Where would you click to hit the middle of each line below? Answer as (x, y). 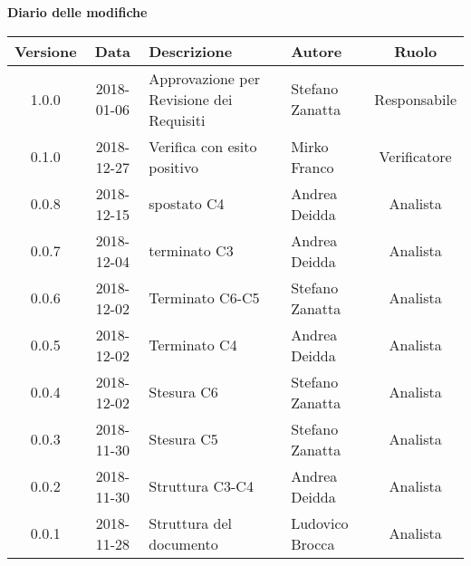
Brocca (313, 543)
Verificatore (415, 157)
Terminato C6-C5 (204, 298)
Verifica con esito (203, 146)
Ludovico (320, 523)
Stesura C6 (183, 392)
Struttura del (190, 523)
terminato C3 (191, 251)
